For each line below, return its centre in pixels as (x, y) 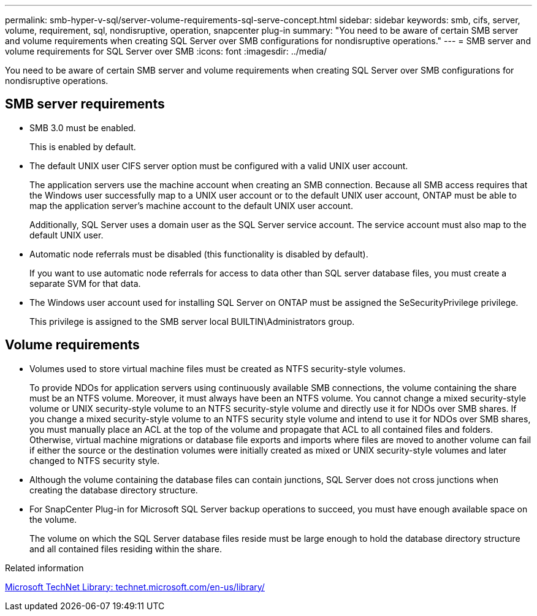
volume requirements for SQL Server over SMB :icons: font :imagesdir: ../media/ (166, 51)
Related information (44, 568)
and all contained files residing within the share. (126, 549)
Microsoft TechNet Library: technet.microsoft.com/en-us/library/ (135, 587)
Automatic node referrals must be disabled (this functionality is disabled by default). (199, 254)
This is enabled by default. (83, 146)
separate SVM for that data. (85, 283)
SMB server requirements (85, 104)
